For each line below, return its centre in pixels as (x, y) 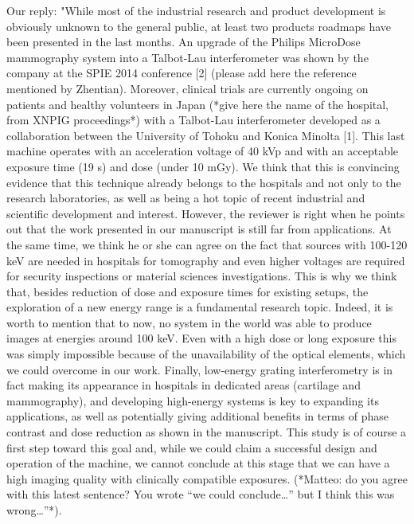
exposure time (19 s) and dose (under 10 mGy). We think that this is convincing (203, 166)
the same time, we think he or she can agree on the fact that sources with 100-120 (207, 244)
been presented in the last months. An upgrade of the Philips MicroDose (184, 42)
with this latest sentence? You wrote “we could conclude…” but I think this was (201, 494)
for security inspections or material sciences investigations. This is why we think (202, 276)
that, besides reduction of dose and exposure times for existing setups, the (187, 291)
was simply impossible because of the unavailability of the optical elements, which (206, 354)
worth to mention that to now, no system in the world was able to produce (189, 322)
